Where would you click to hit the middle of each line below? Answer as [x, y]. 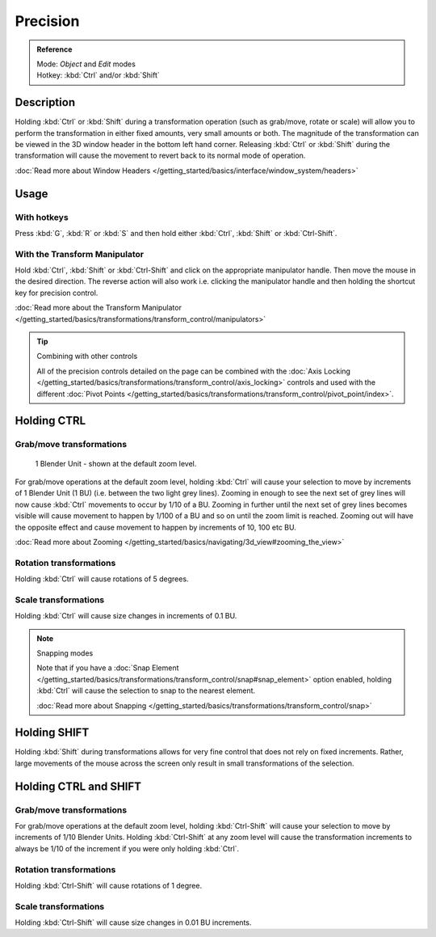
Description [45, 102]
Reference [55, 49]
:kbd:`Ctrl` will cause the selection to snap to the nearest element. [146, 690]
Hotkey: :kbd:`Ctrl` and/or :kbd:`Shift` [99, 75]
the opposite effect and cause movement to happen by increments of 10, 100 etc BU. [155, 527]
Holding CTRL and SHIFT [78, 786]
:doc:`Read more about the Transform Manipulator [98, 308]
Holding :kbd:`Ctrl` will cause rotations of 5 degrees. [102, 579]
